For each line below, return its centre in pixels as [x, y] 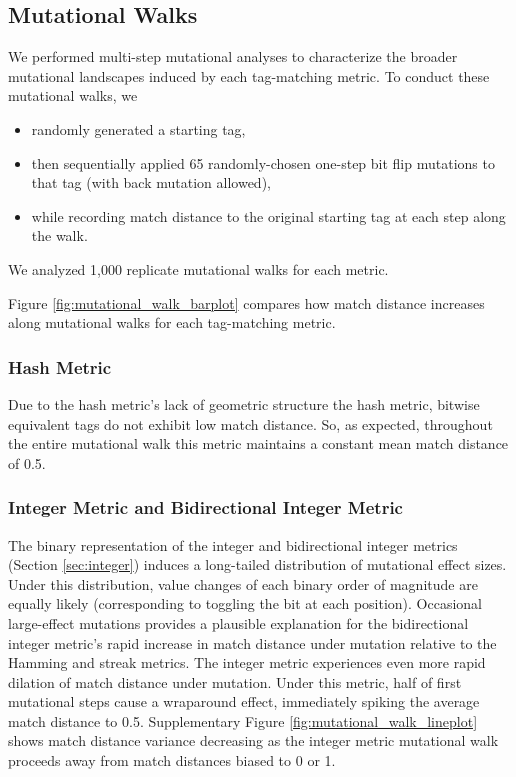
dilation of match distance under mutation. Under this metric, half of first [235, 681]
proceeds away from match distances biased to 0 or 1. [172, 760]
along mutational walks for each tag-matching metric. [172, 322]
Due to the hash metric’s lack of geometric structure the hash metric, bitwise [244, 403]
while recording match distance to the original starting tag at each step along [268, 215]
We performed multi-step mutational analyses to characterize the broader [233, 56]
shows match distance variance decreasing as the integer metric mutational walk [253, 740]
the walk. [59, 235]
